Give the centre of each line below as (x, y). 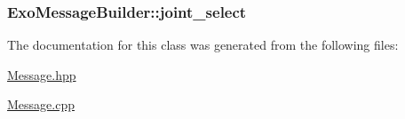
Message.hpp (42, 74)
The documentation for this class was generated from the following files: (203, 45)
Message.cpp (41, 104)
